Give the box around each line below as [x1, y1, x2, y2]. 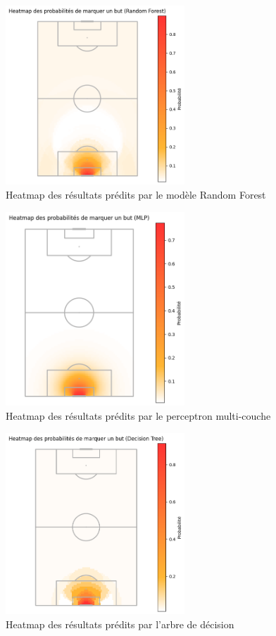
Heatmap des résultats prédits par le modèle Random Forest [6, 187, 266, 201]
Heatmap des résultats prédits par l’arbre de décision [6, 616, 234, 631]
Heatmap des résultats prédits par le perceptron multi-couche [6, 409, 271, 423]
